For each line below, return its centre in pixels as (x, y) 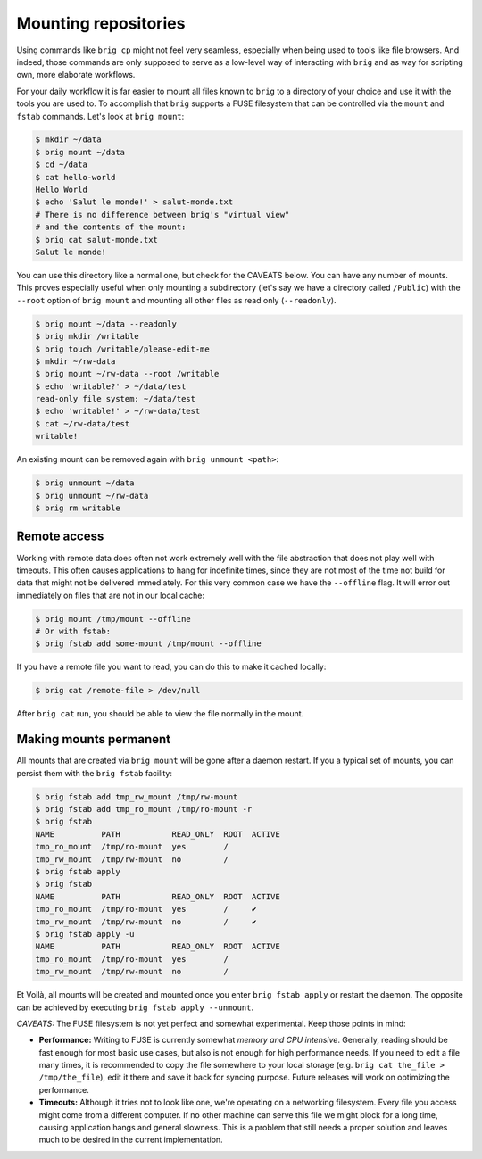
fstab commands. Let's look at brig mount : (100, 116)
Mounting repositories (101, 23)
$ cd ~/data (62, 165)
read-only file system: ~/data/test (116, 399)
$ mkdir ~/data (68, 140)
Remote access (60, 537)
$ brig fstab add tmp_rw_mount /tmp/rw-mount (137, 797)
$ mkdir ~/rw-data (75, 361)
